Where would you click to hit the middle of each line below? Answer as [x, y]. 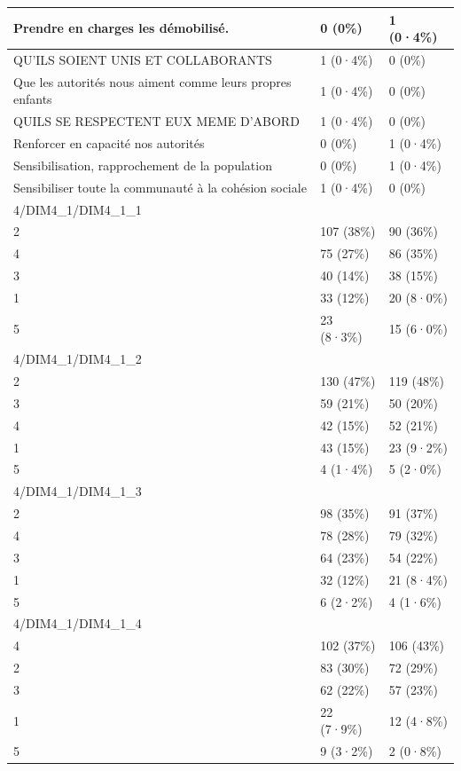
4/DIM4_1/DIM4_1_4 [78, 623]
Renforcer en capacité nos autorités [109, 143]
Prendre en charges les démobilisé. [121, 28]
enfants [33, 99]
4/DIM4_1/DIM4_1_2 [78, 359]
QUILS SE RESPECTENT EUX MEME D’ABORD [156, 121]
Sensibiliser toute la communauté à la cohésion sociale [160, 187]
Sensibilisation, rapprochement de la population [143, 165]
